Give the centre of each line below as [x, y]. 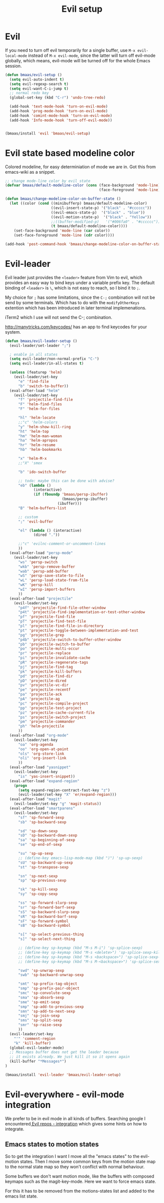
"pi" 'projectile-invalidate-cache [54, 658]
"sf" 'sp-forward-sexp [41, 817]
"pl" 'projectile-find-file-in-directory [61, 626]
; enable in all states [33, 354]
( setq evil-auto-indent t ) [37, 79]
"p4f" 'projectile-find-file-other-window [62, 608]
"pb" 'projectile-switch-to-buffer [54, 644]
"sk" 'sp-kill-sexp [38, 889]
